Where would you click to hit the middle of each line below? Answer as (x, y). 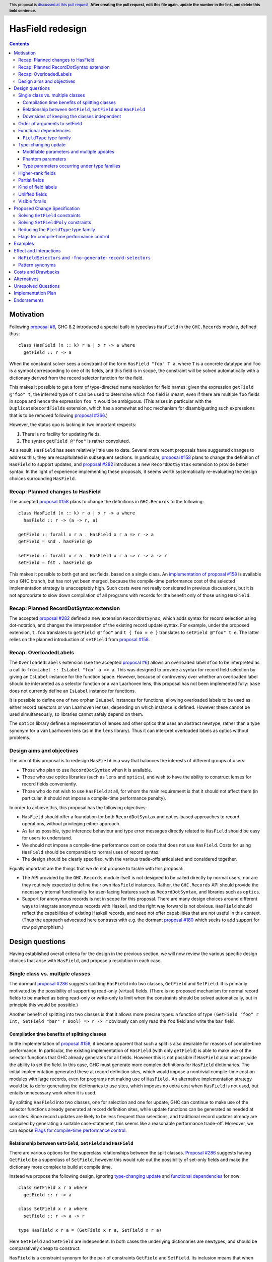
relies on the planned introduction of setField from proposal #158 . (80, 640)
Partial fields (31, 180)
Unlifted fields (33, 194)
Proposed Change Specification (47, 208)
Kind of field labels (38, 187)
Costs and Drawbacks (37, 272)
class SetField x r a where (53, 1209)
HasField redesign (48, 29)
